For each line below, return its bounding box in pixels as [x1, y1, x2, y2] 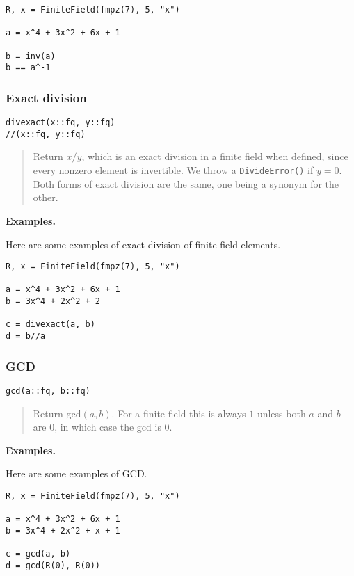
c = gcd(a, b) [6, 549, 71, 559]
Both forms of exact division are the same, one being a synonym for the [33, 176, 339, 191]
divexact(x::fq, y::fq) [6, 118, 115, 128]
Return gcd [33, 406, 81, 420]
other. [33, 190, 58, 205]
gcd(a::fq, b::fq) [6, 385, 90, 396]
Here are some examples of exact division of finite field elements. [6, 237, 281, 251]
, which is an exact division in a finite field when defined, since [81, 149, 348, 163]
